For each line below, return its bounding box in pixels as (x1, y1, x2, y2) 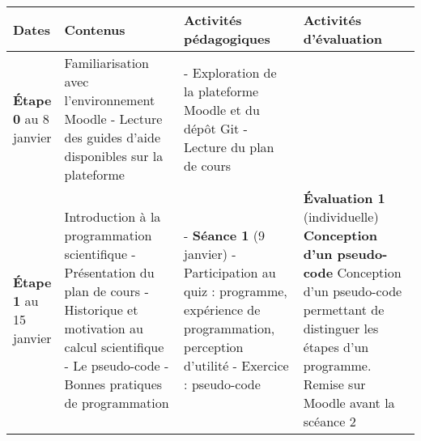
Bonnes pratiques (64, 375, 163, 393)
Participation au (184, 263, 276, 282)
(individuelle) (303, 207, 379, 226)
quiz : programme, (184, 282, 287, 300)
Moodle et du (184, 100, 260, 119)
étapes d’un (303, 337, 369, 356)
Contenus (64, 19, 125, 39)
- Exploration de (184, 62, 277, 82)
